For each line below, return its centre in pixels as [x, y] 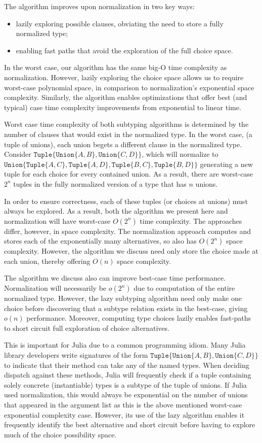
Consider [18, 154]
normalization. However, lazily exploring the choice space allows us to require [124, 77]
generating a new [226, 164]
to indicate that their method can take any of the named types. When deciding [127, 365]
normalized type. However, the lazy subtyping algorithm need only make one [123, 298]
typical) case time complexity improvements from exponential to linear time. [123, 107]
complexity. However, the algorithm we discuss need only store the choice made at [131, 251]
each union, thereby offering [47, 261]
